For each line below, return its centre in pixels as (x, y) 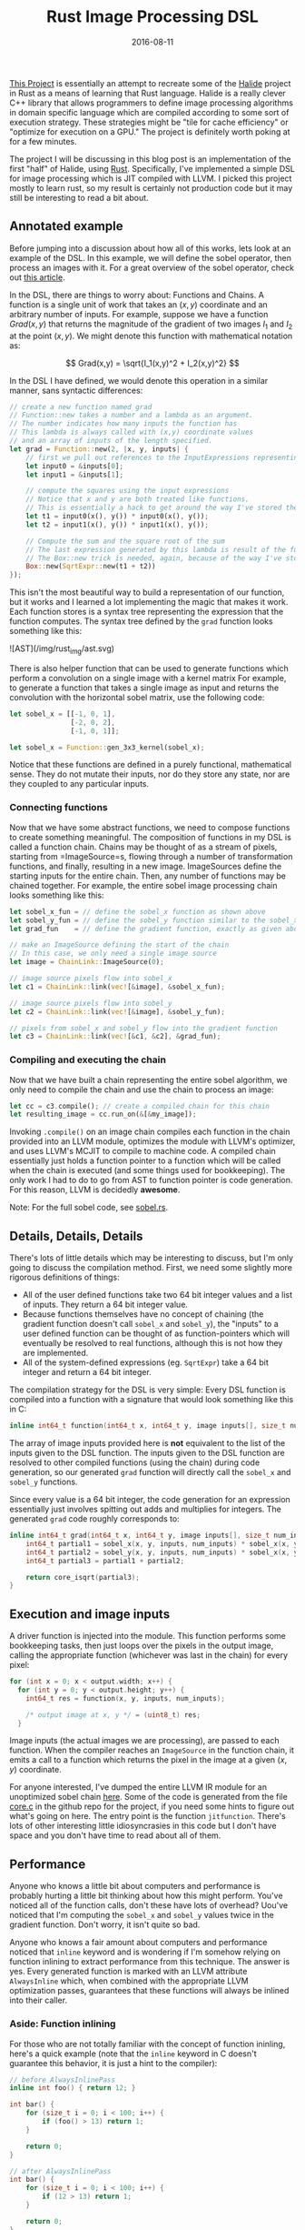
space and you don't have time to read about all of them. (115, 1835)
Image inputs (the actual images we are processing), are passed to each (144, 1741)
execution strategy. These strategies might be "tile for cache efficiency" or (149, 122)
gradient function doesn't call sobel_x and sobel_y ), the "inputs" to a (150, 1324)
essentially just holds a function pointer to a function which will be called (145, 1160)
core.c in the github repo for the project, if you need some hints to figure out (152, 1806)
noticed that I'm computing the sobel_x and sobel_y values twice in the (142, 1915)
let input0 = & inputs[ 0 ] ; (75, 466)
